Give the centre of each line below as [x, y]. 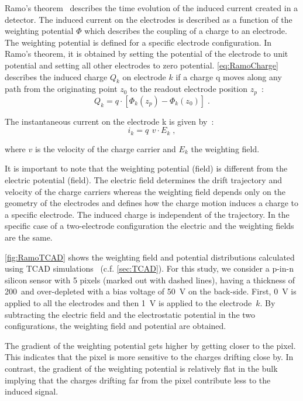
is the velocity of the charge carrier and [105, 148]
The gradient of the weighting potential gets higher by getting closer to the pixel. [150, 345]
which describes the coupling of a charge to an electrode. [186, 31]
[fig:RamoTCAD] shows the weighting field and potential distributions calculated [150, 257]
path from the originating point [61, 89]
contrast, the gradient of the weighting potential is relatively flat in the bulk [141, 368]
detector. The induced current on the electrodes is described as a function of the [149, 19]
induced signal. [32, 391]
